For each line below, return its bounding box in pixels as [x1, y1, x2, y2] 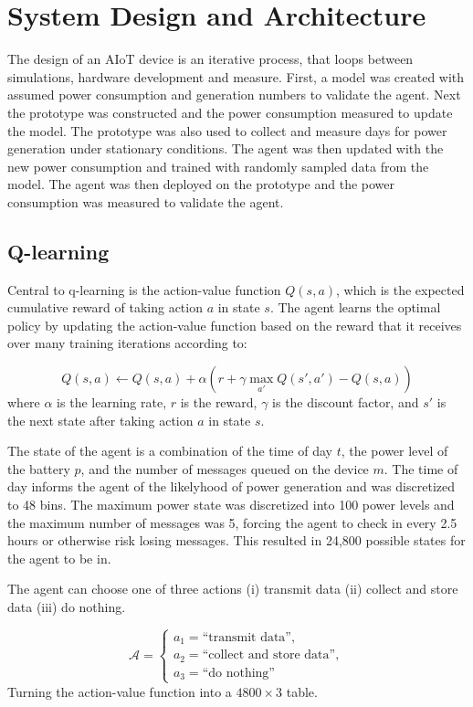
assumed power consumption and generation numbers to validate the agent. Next [7, 85, 461, 104]
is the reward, [180, 393, 258, 412]
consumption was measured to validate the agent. [7, 192, 284, 211]
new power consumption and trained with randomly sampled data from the [7, 156, 429, 175]
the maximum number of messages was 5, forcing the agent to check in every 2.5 [7, 512, 457, 532]
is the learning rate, [57, 393, 167, 412]
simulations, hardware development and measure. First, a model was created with [7, 67, 465, 86]
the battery [7, 459, 70, 478]
